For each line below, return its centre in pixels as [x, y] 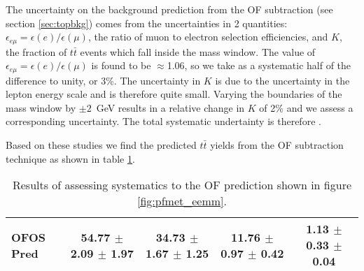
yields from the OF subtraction [277, 145]
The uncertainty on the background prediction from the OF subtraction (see [169, 9]
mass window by [41, 107]
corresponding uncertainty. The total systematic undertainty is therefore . [163, 121]
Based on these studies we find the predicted [101, 145]
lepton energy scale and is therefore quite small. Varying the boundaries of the [174, 94]
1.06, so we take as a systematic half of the [259, 65]
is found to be [121, 65]
